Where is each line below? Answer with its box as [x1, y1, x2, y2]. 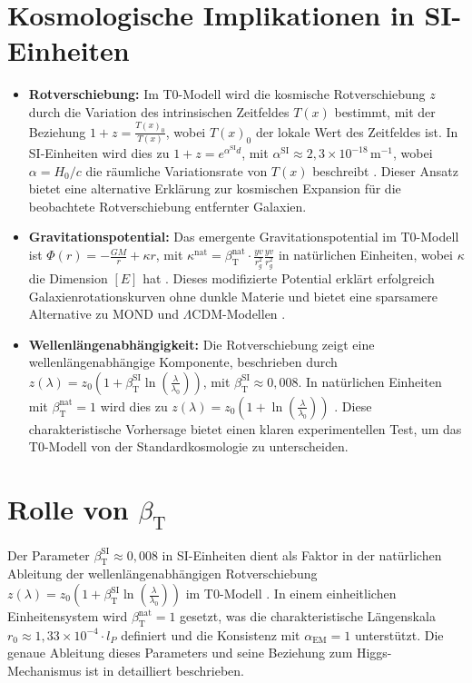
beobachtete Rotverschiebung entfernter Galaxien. [28, 196, 307, 215]
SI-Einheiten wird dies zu [28, 144, 170, 163]
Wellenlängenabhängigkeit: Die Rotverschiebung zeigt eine [28, 334, 375, 353]
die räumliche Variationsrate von [85, 161, 268, 180]
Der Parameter [7, 545, 90, 564]
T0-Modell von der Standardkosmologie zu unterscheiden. [28, 437, 349, 456]
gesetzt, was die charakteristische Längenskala [180, 607, 436, 625]
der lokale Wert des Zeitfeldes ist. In [255, 122, 458, 141]
